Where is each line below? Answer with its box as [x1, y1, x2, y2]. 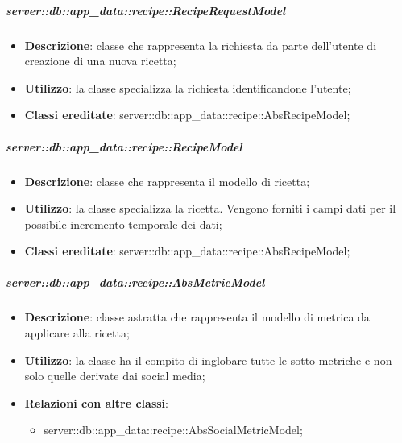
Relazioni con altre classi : [24, 394, 168, 411]
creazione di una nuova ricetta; [24, 52, 176, 69]
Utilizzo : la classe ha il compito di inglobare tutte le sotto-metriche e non [24, 351, 392, 368]
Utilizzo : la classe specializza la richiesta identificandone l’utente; [24, 79, 351, 96]
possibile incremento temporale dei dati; [24, 215, 222, 232]
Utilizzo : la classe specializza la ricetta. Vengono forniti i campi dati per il [24, 200, 396, 217]
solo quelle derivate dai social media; [24, 367, 205, 384]
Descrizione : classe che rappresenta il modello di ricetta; [24, 172, 310, 189]
